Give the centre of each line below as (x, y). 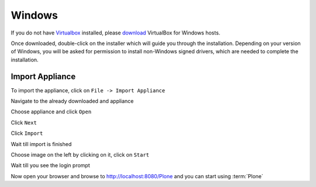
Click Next (24, 122)
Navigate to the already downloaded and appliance (72, 101)
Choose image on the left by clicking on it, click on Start (80, 154)
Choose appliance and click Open (51, 112)
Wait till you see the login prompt (50, 165)
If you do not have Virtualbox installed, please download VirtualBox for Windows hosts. (116, 33)
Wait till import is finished (41, 144)
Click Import (27, 133)
